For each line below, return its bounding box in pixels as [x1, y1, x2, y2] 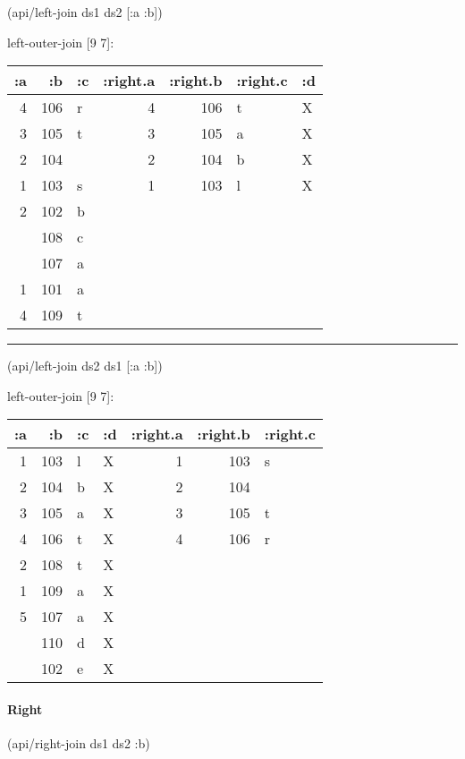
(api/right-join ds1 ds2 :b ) [7, 734, 150, 753]
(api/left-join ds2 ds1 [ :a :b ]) [7, 356, 163, 375]
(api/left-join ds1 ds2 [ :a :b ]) [7, 3, 163, 21]
